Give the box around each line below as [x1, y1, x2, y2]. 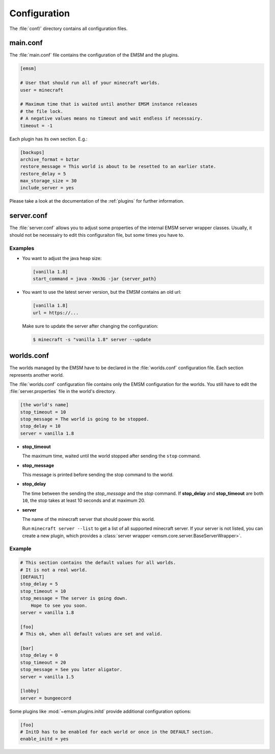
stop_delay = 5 [20, 581, 58, 587]
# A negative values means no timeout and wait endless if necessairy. [20, 116, 203, 122]
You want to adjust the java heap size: [22, 255, 102, 261]
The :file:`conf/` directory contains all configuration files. [9, 25, 128, 32]
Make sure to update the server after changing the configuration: [22, 323, 158, 329]
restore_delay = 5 [20, 171, 66, 177]
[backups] [20, 149, 45, 155]
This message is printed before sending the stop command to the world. [22, 471, 174, 478]
